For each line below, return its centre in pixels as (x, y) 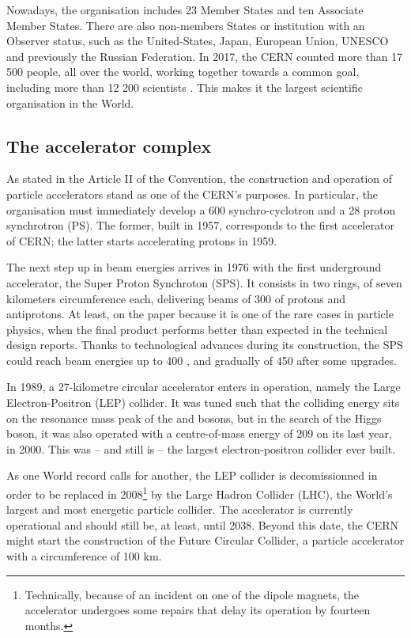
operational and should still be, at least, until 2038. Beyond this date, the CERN (203, 524)
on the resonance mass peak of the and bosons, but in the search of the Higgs (194, 418)
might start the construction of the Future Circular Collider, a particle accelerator (205, 540)
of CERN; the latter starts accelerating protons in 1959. (142, 240)
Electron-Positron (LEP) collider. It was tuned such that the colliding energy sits (203, 403)
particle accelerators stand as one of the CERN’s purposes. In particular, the (192, 194)
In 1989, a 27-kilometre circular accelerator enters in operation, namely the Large (204, 387)
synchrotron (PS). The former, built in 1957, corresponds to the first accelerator (200, 225)
